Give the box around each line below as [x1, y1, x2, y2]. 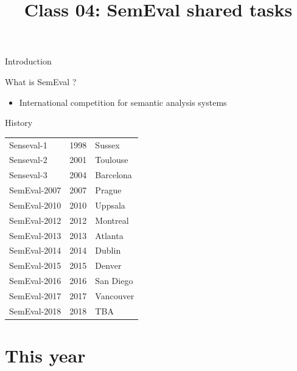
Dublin [95, 244, 121, 257]
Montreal [95, 213, 129, 226]
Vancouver [95, 289, 135, 302]
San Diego [95, 274, 133, 287]
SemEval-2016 [9, 274, 61, 287]
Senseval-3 [9, 168, 47, 181]
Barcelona [95, 168, 132, 181]
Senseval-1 [9, 138, 47, 151]
